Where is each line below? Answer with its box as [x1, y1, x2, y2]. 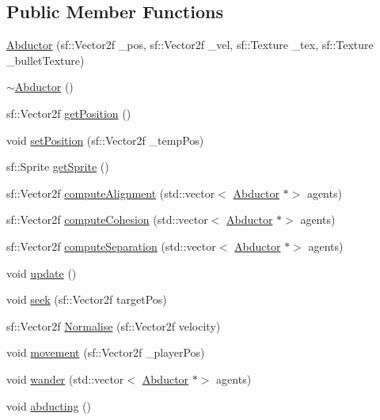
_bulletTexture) [6, 51, 85, 68]
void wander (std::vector [6, 370, 124, 387]
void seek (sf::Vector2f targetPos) [6, 291, 167, 308]
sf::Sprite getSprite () [6, 158, 109, 175]
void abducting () [6, 397, 91, 414]
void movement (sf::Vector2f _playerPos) [6, 344, 205, 361]
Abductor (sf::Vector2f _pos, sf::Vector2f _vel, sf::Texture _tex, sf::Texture [6, 36, 374, 53]
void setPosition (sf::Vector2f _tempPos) [6, 131, 204, 148]
